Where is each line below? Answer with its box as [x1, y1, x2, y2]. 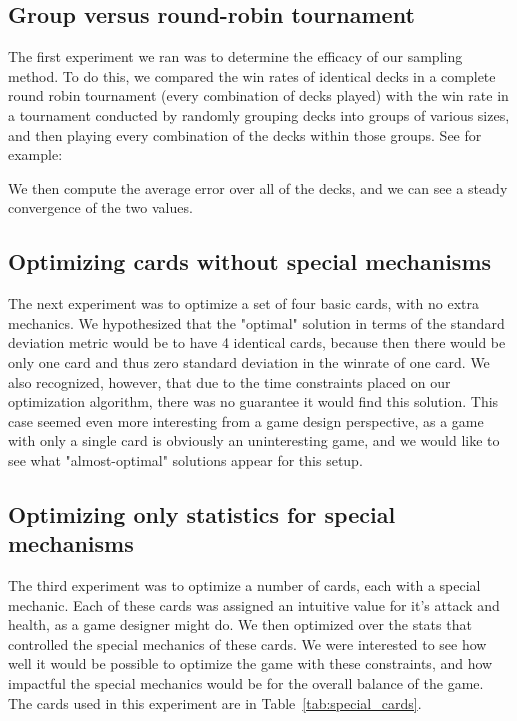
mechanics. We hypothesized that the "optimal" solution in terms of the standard [8, 312, 505, 333]
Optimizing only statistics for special [8, 498, 396, 529]
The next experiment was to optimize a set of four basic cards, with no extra [8, 293, 479, 314]
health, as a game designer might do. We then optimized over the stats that [8, 614, 472, 635]
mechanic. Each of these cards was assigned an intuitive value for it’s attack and [8, 594, 500, 615]
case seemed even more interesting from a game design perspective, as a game [8, 410, 484, 431]
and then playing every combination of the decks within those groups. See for [8, 124, 482, 145]
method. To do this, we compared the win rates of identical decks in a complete [8, 65, 496, 86]
